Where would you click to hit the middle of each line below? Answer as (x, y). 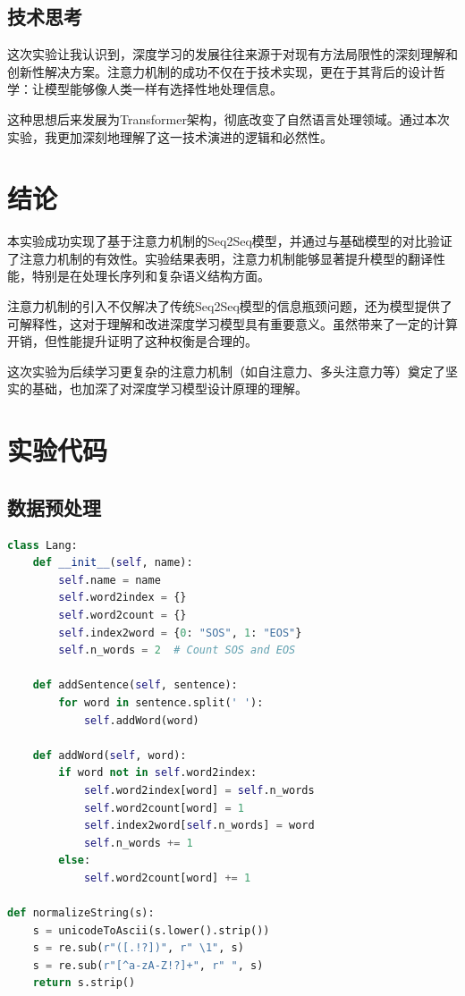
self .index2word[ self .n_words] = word (199, 826)
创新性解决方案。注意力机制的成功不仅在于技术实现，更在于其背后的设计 (220, 71)
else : (75, 861)
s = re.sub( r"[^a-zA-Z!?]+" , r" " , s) (148, 965)
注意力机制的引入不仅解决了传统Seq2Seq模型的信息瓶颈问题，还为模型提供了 (230, 306)
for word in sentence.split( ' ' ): (161, 702)
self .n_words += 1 (138, 843)
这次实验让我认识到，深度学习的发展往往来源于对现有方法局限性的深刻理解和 (232, 54)
